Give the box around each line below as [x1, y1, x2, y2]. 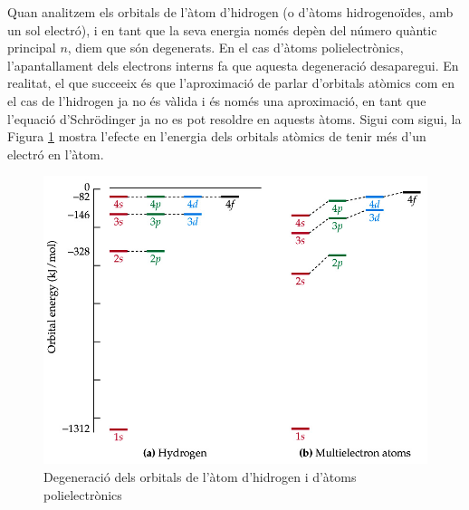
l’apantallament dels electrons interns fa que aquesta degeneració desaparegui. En [7, 55, 459, 74]
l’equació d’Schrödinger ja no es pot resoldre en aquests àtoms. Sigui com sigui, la [7, 109, 462, 128]
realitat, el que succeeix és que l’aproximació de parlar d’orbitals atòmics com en [7, 73, 455, 92]
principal [7, 38, 56, 57]
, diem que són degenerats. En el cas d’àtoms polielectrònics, [67, 38, 404, 57]
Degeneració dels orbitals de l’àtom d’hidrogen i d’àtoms [43, 467, 357, 486]
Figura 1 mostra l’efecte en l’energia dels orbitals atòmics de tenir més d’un [7, 127, 426, 146]
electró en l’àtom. [7, 144, 104, 163]
